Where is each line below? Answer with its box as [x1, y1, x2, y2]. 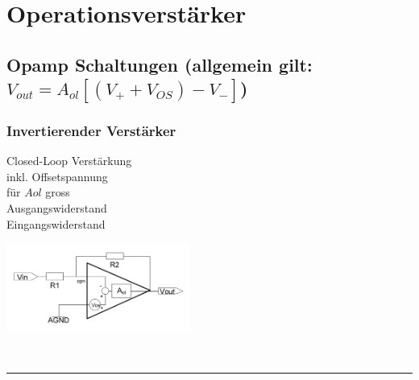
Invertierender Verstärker [6, 120, 176, 140]
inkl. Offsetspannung [6, 167, 108, 184]
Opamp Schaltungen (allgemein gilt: [6, 52, 313, 76]
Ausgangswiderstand [6, 199, 107, 216]
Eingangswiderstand [6, 215, 106, 232]
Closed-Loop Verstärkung [6, 152, 132, 169]
